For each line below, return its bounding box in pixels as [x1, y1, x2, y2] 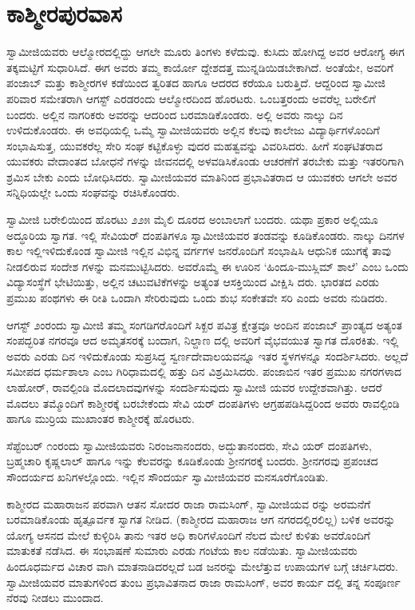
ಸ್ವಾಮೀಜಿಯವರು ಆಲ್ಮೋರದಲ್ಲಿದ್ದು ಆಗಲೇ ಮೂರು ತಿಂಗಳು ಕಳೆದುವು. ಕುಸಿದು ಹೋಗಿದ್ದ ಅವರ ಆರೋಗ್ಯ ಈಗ [6, 43, 405, 60]
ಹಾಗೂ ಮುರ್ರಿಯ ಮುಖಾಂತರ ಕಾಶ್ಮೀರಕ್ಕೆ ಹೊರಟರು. [6, 410, 195, 427]
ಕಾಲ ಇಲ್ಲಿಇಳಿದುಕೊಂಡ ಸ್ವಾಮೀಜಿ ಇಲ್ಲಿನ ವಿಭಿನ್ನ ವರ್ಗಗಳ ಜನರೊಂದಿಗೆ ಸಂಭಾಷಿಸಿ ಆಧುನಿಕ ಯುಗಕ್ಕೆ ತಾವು [6, 242, 391, 259]
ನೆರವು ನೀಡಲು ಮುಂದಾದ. [6, 589, 104, 606]
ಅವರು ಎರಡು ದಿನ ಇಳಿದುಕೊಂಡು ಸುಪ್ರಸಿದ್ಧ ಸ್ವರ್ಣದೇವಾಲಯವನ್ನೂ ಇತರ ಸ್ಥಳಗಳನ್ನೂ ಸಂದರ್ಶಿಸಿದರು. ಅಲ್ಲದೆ [6, 347, 409, 364]
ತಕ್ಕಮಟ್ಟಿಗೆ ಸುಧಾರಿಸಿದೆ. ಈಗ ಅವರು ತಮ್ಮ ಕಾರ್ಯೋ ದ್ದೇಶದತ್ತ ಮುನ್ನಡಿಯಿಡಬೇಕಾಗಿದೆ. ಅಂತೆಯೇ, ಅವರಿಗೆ [6, 58, 394, 75]
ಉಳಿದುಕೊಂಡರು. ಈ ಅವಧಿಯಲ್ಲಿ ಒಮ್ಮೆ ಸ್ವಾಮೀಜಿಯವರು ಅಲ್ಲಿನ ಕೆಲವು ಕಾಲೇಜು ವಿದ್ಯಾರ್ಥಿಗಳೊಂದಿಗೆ [6, 122, 380, 138]
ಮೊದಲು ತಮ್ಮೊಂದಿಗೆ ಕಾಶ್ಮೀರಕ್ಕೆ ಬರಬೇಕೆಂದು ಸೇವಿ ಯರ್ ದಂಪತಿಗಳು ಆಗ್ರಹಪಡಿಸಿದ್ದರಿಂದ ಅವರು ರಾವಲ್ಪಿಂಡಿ [6, 394, 400, 411]
